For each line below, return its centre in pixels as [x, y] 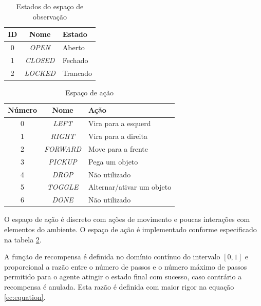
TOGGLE [63, 187]
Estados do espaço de [50, 6]
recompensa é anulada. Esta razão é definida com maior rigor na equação [119, 286]
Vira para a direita [118, 136]
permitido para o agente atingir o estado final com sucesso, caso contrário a [123, 277]
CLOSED [40, 60]
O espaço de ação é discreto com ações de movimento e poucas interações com [127, 219]
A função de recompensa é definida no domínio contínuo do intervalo [112, 257]
